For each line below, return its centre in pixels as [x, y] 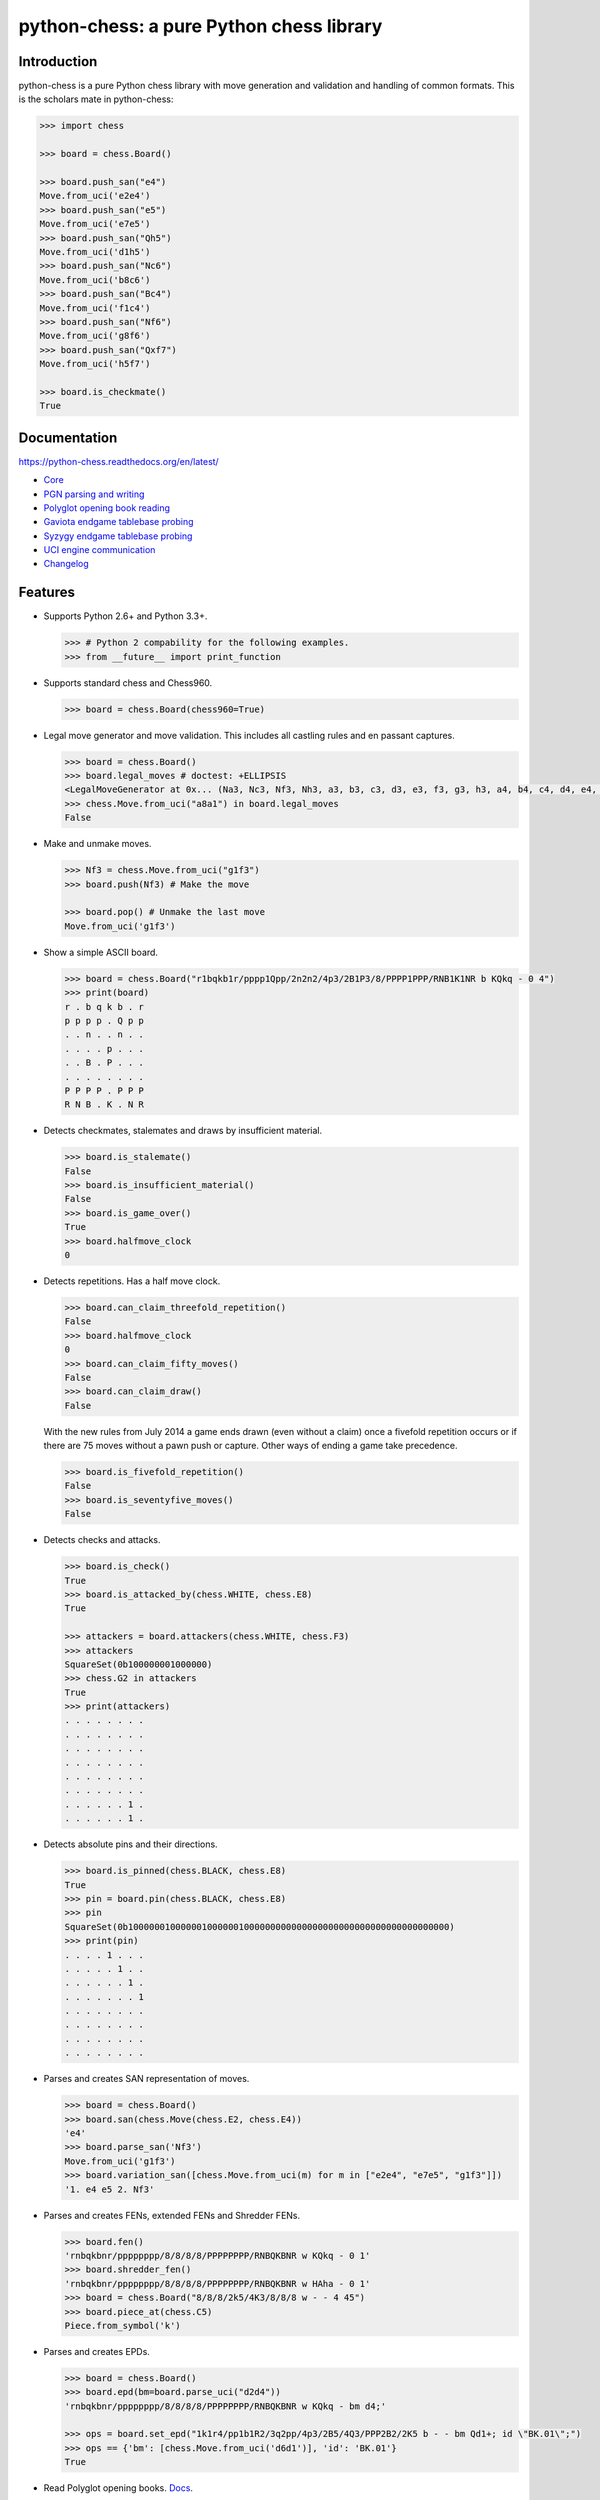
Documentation [68, 437]
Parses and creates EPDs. [96, 2351]
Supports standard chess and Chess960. [128, 682]
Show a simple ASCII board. [101, 952]
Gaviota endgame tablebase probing [118, 522]
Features [46, 592]
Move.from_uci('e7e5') [95, 224]
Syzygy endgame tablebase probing [118, 536]
